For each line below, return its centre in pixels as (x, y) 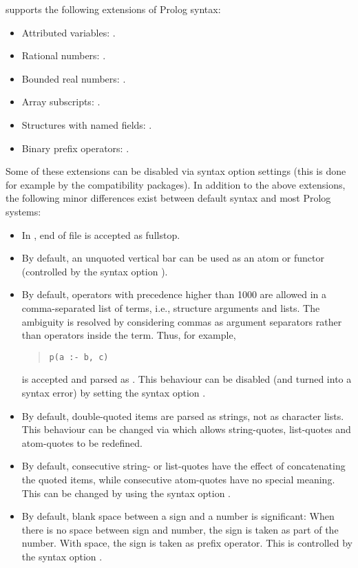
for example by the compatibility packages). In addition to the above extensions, (176, 184)
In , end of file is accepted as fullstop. (101, 234)
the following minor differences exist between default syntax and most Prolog (168, 198)
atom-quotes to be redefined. (82, 442)
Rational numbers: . (64, 55)
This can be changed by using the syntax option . (126, 493)
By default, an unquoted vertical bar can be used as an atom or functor (173, 258)
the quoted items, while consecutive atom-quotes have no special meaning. (178, 479)
